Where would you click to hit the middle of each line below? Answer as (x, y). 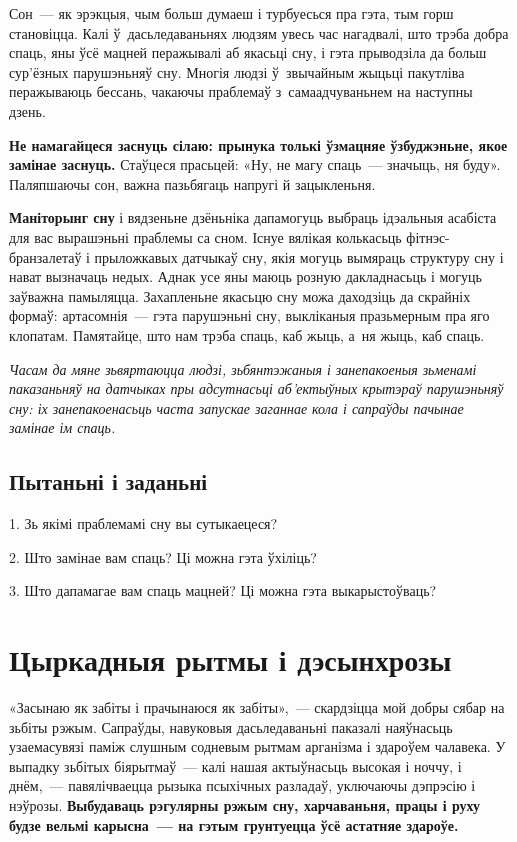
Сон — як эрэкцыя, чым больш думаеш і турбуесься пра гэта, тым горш (231, 13)
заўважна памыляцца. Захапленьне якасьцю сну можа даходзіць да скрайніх (240, 295)
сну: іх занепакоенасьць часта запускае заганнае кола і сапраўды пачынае (236, 407)
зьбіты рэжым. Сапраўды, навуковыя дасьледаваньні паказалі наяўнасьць (231, 726)
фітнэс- (428, 236)
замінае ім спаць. (62, 427)
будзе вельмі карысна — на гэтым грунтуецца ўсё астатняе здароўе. (234, 824)
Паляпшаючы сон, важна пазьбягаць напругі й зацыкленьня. (192, 183)
